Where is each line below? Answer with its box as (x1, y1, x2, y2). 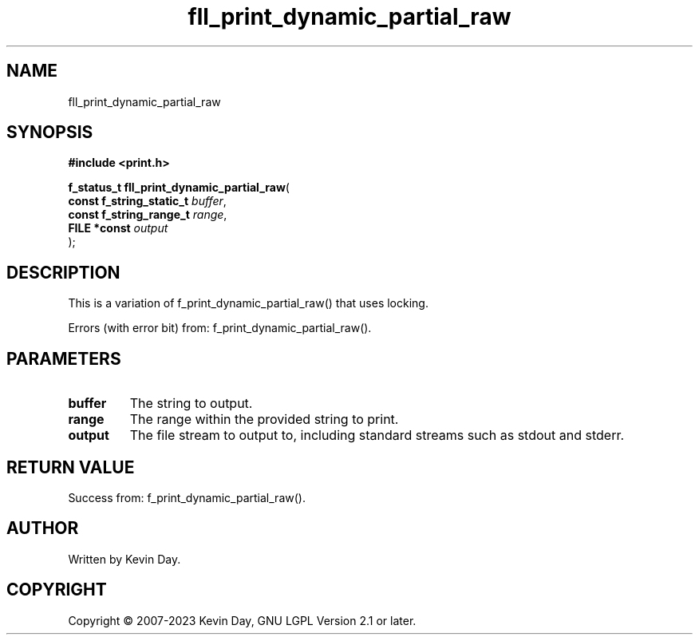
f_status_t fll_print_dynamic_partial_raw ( (68, 180, 290, 195)
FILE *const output (68, 221, 168, 235)
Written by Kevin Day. (68, 552, 181, 566)
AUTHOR (6, 518, 79, 539)
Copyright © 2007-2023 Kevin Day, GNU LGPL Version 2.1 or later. (68, 613, 417, 627)
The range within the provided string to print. (129, 411, 399, 428)
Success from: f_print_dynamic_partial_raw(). (68, 490, 306, 504)
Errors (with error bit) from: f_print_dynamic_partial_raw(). (68, 321, 372, 335)
